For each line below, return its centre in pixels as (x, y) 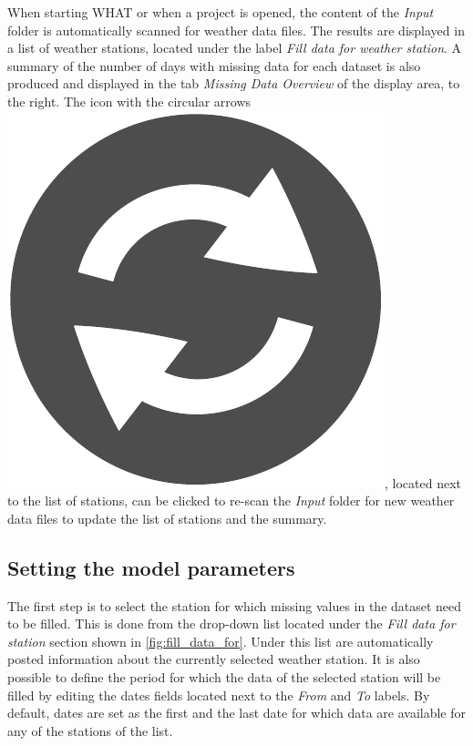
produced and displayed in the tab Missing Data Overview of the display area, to (234, 83)
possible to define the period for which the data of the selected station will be (224, 676)
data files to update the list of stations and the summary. (167, 518)
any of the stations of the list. (90, 730)
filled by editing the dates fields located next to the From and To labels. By (219, 695)
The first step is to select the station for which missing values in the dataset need (235, 605)
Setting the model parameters (151, 567)
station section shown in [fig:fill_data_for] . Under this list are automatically (221, 641)
